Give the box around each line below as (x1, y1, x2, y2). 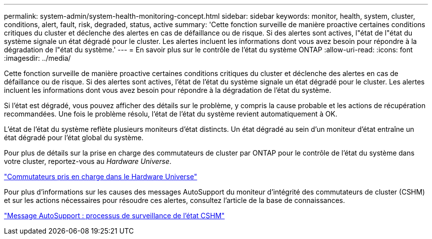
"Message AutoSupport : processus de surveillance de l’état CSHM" (4, 211, 225, 220)
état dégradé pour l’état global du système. (4, 133, 144, 142)
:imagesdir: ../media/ (4, 54, 71, 62)
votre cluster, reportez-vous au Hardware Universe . (4, 157, 172, 165)
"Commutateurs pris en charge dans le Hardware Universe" (4, 172, 197, 181)
